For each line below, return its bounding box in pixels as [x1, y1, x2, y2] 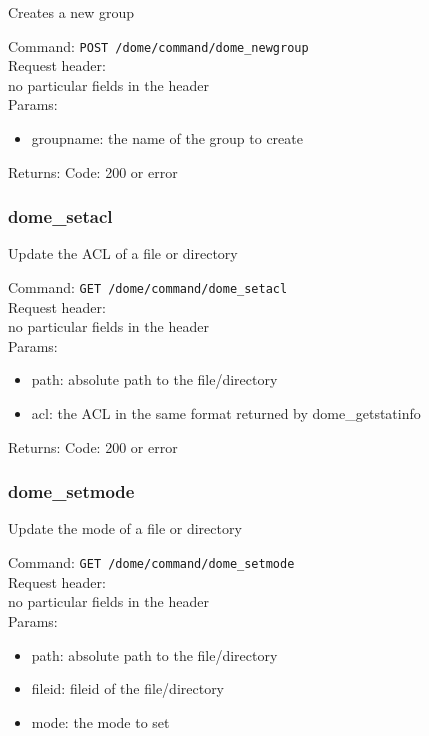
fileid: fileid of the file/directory [31, 678, 225, 699]
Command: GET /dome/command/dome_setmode [8, 552, 295, 573]
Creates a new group [8, 2, 135, 22]
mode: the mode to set [31, 711, 170, 732]
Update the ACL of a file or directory [8, 243, 238, 264]
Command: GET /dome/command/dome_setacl [8, 277, 288, 298]
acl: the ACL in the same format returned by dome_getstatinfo [31, 403, 421, 424]
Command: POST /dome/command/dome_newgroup [8, 35, 309, 56]
